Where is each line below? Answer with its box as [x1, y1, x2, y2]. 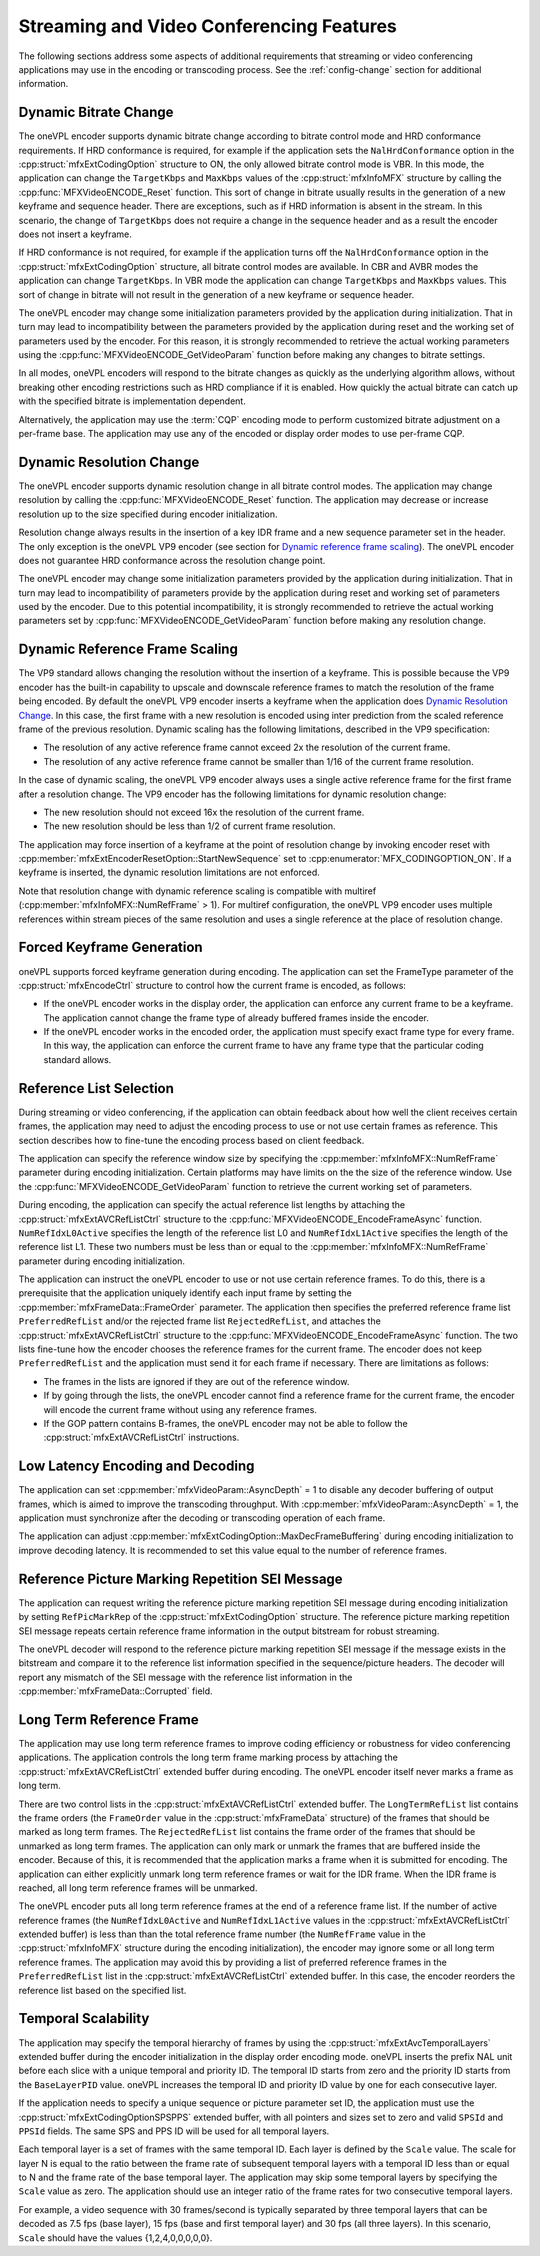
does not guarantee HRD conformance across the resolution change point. [18, 554, 326, 566]
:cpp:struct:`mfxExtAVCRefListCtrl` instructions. [43, 1431, 240, 1444]
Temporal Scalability [18, 2010, 150, 2027]
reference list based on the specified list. [18, 1984, 187, 1996]
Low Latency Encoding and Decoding [18, 1458, 255, 1475]
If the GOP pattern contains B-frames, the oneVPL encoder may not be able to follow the [43, 1417, 409, 1429]
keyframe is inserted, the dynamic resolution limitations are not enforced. [18, 866, 320, 879]
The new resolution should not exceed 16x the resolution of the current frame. [43, 806, 365, 818]
